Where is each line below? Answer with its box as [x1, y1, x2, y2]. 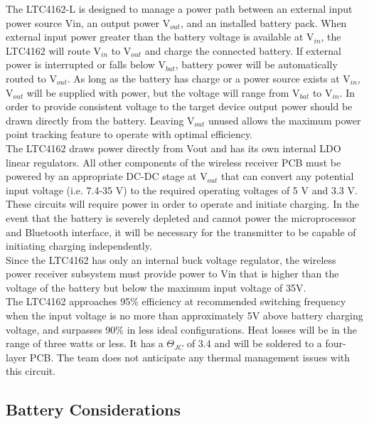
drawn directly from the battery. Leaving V [6, 112, 195, 127]
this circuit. [6, 364, 56, 378]
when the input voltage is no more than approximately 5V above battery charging [6, 308, 363, 323]
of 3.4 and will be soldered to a [186, 336, 322, 351]
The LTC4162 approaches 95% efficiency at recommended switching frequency [6, 294, 346, 309]
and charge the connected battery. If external [144, 43, 341, 58]
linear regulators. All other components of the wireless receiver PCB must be [6, 154, 341, 169]
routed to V [6, 70, 57, 85]
